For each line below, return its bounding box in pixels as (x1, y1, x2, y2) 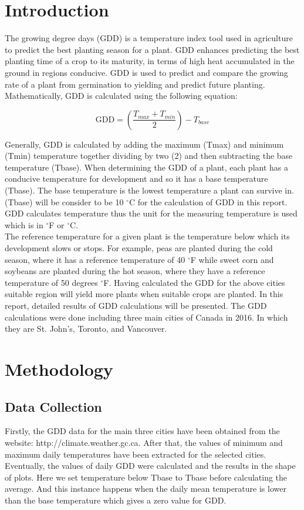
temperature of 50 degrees (5, 276, 98, 288)
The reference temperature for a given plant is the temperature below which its (5, 230, 290, 242)
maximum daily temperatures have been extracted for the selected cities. (5, 448, 266, 460)
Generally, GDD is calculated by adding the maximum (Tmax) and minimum (5, 138, 284, 150)
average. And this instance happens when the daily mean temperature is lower (5, 482, 286, 495)
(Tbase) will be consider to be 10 (5, 195, 124, 208)
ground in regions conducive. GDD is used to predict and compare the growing (5, 66, 288, 78)
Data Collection (5, 397, 102, 415)
